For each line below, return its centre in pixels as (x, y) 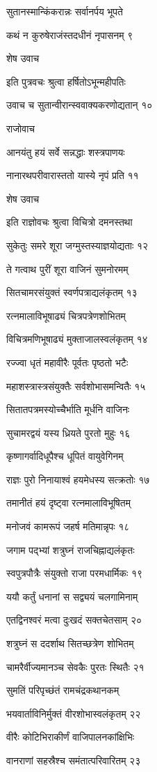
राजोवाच (20, 128)
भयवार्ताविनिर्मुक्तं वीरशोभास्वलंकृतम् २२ (74, 713)
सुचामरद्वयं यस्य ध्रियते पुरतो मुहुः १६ (68, 432)
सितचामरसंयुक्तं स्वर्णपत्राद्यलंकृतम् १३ (72, 292)
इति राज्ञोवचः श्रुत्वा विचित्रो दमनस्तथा (69, 222)
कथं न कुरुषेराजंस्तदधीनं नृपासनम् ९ (70, 34)
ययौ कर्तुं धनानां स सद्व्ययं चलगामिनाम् (72, 596)
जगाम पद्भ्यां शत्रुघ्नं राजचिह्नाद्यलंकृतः (71, 549)
